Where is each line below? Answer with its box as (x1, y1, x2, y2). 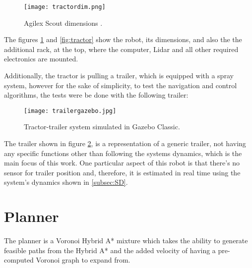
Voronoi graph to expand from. (36, 255, 130, 265)
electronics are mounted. (4, 54, 78, 64)
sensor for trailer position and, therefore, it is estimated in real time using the (4, 167, 241, 177)
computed (4, 255, 34, 265)
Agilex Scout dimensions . (24, 17, 103, 28)
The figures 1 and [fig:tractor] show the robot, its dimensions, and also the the (4, 34, 242, 45)
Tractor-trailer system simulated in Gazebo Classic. (24, 121, 180, 132)
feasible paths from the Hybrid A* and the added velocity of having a (4, 245, 216, 255)
